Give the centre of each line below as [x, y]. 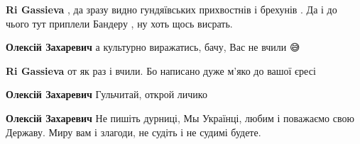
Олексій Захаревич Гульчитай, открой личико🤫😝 [109, 94]
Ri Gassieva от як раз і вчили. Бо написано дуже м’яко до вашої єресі [161, 70]
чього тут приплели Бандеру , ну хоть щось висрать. [119, 23]
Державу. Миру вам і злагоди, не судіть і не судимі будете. [133, 132]
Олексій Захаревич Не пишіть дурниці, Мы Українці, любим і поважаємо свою [180, 118]
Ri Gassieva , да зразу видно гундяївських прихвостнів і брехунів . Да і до [171, 9]
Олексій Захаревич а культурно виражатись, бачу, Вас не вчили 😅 [153, 47]
